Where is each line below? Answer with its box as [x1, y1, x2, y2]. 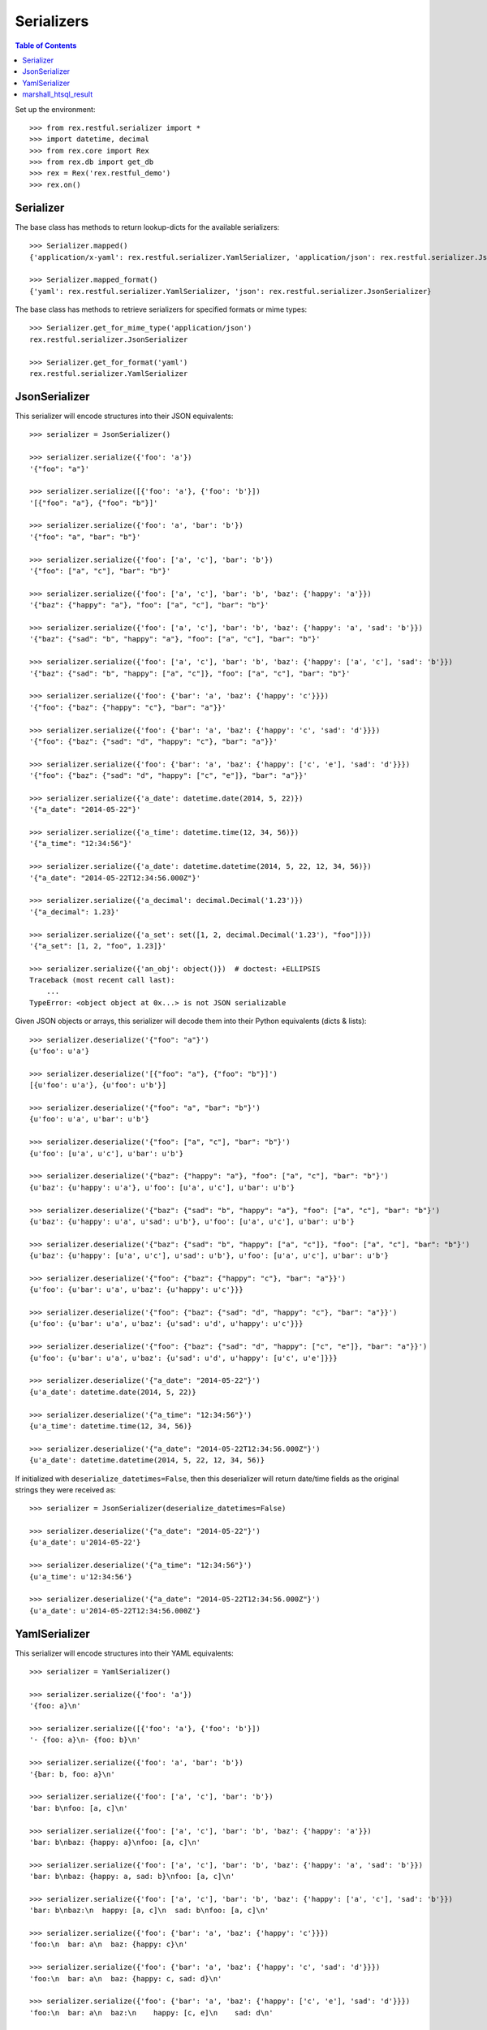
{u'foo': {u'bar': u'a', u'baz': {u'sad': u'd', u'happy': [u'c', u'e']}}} [29, 1353, 338, 1363]
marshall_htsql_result [22, 89, 93, 99]
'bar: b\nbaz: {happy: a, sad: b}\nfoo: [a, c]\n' [29, 1872, 235, 1881]
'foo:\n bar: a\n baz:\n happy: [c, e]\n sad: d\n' [29, 2008, 274, 2017]
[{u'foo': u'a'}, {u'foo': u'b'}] [29, 1081, 166, 1090]
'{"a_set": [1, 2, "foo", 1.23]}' [29, 941, 166, 950]
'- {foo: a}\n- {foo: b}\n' [29, 1735, 141, 1745]
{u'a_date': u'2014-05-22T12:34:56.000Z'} [29, 1606, 201, 1615]
